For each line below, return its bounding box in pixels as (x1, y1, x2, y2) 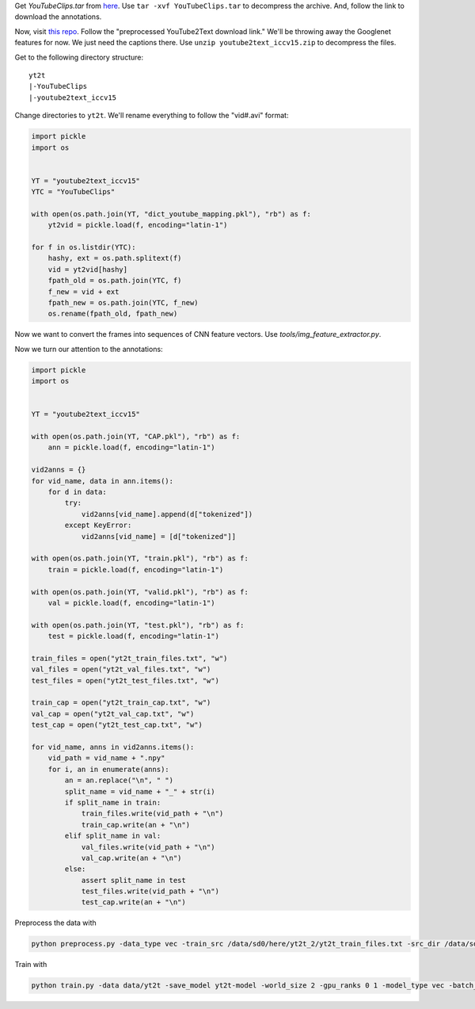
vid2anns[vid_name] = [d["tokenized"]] (81, 532, 237, 541)
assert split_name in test (81, 876, 186, 885)
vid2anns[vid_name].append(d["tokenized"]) (81, 510, 253, 518)
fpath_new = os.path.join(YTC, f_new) (47, 298, 199, 307)
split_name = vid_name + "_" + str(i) (64, 787, 215, 796)
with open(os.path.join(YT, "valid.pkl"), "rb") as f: (31, 587, 249, 596)
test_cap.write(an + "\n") (81, 898, 186, 907)
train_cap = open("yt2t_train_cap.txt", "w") (31, 698, 211, 707)
